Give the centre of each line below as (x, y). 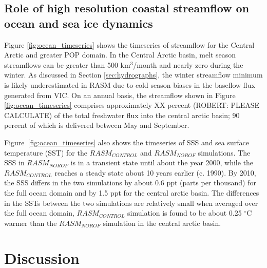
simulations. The (224, 152)
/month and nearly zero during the (188, 64)
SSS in (14, 162)
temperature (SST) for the (46, 152)
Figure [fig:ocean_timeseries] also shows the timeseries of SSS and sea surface (127, 142)
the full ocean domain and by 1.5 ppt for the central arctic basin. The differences (132, 192)
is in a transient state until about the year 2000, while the (162, 162)
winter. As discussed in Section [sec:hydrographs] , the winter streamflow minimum (133, 75)
